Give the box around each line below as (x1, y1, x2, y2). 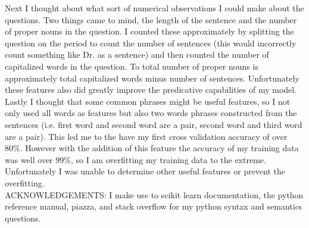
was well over (5, 153, 53, 165)
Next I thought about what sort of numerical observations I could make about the (5, 2, 304, 14)
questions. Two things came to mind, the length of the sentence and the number (5, 13, 297, 26)
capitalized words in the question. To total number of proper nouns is (5, 60, 258, 72)
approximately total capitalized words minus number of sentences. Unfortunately (5, 71, 299, 84)
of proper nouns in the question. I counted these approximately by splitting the (5, 25, 294, 38)
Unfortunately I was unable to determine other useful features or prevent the (5, 165, 286, 177)
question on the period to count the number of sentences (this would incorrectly (5, 36, 296, 49)
